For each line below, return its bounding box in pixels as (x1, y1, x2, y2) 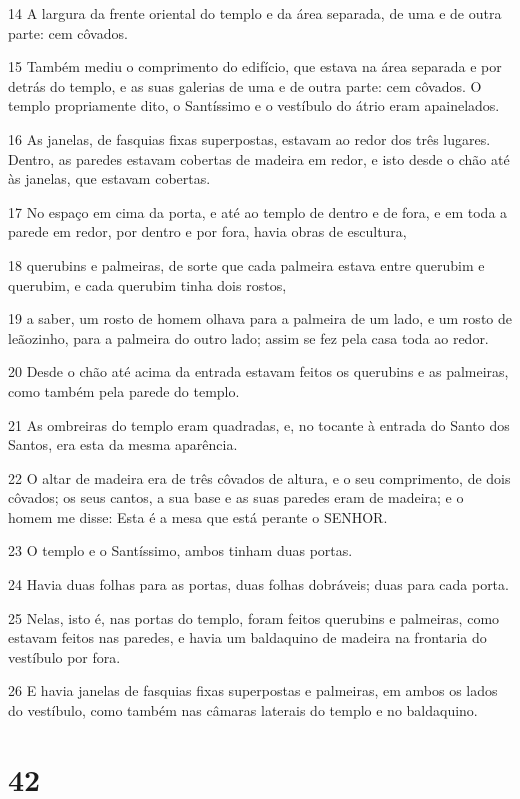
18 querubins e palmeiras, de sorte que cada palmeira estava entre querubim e (8, 254, 485, 275)
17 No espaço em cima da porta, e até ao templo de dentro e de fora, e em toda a (8, 201, 508, 222)
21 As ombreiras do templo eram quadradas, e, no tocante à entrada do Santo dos (8, 414, 510, 435)
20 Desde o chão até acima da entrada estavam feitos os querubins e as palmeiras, (8, 361, 509, 382)
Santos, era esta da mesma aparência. (8, 434, 238, 455)
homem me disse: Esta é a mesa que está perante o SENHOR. (8, 506, 388, 527)
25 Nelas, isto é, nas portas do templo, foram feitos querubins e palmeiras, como (8, 607, 500, 628)
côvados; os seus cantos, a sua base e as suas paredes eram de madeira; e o (8, 487, 464, 508)
